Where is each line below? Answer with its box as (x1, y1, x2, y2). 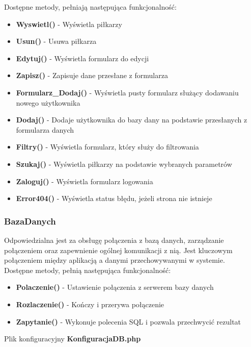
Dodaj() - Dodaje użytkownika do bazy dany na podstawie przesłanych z (16, 114, 247, 125)
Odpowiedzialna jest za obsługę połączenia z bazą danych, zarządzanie (4, 234, 224, 245)
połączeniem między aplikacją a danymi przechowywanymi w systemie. (4, 255, 225, 265)
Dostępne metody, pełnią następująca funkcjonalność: (4, 264, 171, 275)
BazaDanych (4, 214, 56, 227)
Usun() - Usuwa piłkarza (16, 36, 97, 46)
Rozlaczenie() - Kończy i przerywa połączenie (16, 299, 164, 309)
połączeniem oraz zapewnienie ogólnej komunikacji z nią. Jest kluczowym (4, 244, 233, 255)
